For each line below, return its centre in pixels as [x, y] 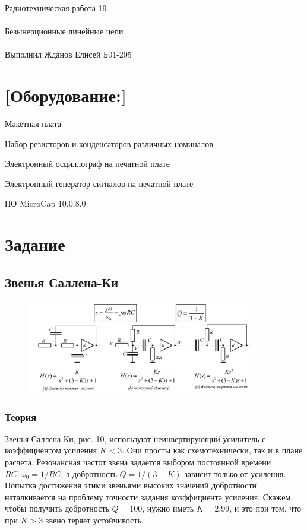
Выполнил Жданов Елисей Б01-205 [68, 54]
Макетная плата [33, 124]
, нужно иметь [168, 508]
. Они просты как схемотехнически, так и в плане [212, 450]
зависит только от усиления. [235, 473]
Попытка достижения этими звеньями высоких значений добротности [131, 485]
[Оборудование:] [66, 95]
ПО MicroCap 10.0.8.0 [45, 203]
